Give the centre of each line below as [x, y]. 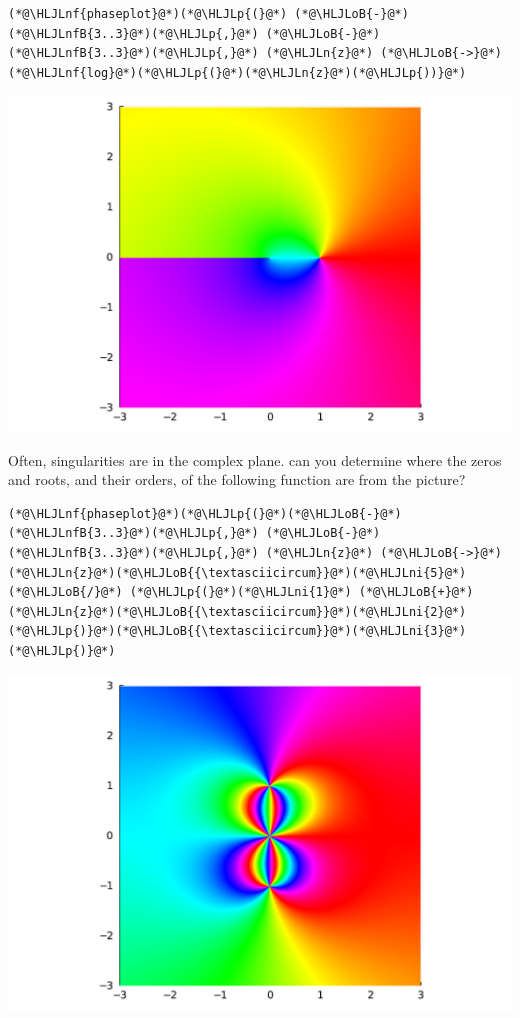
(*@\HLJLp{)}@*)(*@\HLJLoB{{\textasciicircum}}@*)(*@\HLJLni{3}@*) [237, 631]
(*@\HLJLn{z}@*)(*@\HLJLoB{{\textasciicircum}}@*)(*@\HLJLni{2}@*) [237, 611]
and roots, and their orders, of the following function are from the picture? [237, 479]
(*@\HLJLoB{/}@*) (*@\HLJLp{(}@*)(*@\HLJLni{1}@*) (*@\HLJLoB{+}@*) [241, 592]
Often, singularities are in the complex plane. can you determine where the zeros [255, 459]
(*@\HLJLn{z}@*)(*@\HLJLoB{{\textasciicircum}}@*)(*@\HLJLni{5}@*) [237, 572]
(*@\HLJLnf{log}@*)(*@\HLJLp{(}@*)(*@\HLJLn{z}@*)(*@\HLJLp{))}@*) [237, 72]
